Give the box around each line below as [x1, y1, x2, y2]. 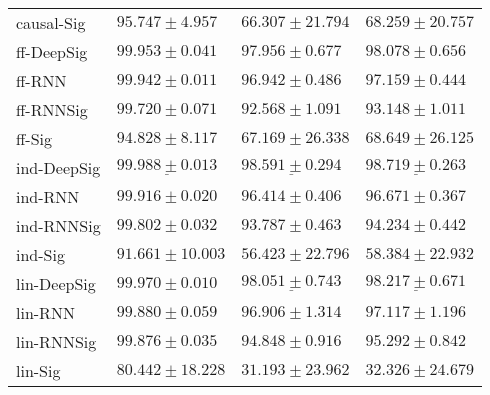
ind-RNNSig [16, 214, 101, 237]
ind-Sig [16, 243, 65, 266]
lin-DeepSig [16, 272, 96, 295]
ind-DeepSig [16, 156, 101, 179]
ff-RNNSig [16, 98, 88, 121]
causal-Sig [16, 11, 86, 34]
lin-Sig [16, 359, 61, 382]
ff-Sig [16, 127, 53, 150]
